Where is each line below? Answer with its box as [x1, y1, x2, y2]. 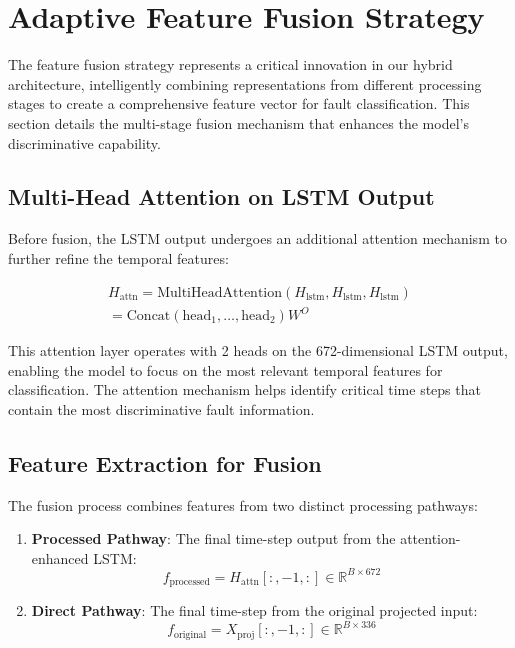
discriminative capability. [8, 132, 161, 153]
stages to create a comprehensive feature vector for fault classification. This [8, 93, 470, 114]
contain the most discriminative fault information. [8, 398, 315, 419]
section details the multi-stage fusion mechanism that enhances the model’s [8, 112, 469, 133]
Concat [126, 309, 171, 324]
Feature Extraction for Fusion [8, 447, 322, 478]
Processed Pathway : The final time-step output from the [31, 528, 396, 549]
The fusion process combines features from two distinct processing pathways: [8, 494, 478, 515]
